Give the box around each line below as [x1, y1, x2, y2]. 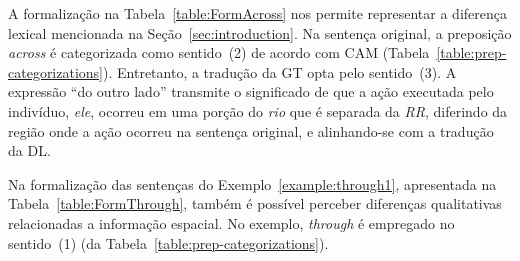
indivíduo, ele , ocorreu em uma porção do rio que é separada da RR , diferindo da [8, 100, 508, 121]
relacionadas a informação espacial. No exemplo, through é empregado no [8, 212, 455, 233]
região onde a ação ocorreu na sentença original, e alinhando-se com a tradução [8, 120, 494, 141]
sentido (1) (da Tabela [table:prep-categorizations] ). [8, 232, 329, 253]
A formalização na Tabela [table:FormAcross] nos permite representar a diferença [8, 3, 507, 23]
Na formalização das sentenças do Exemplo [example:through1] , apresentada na [8, 173, 497, 194]
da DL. [8, 140, 51, 161]
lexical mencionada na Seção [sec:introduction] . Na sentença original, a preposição [8, 22, 512, 43]
